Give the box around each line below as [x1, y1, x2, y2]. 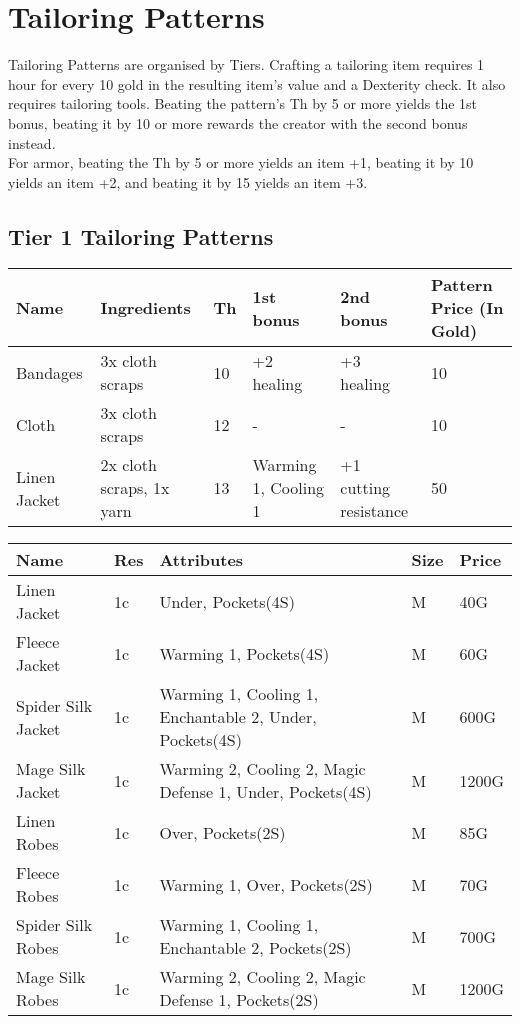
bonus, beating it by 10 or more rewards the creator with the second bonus [8, 112, 468, 133]
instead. [8, 132, 56, 153]
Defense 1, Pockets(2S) [159, 988, 319, 1012]
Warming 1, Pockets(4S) [159, 641, 330, 665]
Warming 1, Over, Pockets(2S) [159, 872, 373, 896]
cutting [340, 476, 391, 500]
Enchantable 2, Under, [159, 705, 317, 729]
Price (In [431, 296, 504, 320]
